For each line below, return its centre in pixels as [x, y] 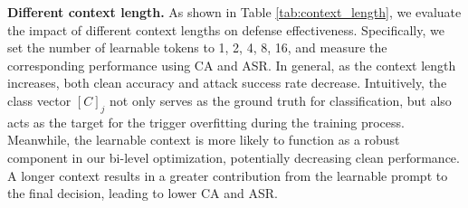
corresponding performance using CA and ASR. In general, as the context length [232, 65]
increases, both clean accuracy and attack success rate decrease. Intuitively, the [227, 83]
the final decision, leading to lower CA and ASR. [143, 193]
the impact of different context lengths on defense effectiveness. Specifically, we [226, 29]
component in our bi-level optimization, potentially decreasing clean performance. [234, 157]
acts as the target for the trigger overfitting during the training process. [206, 122]
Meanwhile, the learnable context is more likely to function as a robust [204, 140]
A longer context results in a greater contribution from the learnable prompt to [228, 175]
